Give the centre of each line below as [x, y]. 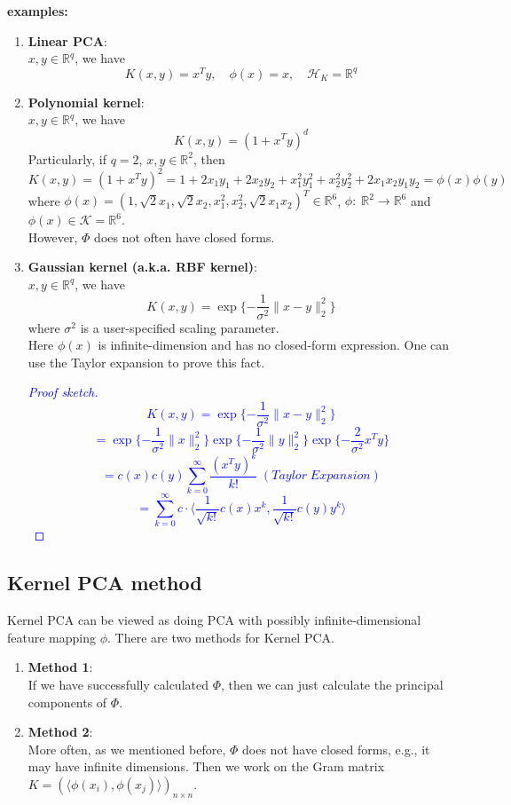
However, [53, 237]
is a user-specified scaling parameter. [180, 327]
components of [67, 702]
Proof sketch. [63, 392]
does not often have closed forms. [185, 237]
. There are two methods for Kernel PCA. [221, 637]
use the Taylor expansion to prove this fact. [146, 362]
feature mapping [52, 637]
